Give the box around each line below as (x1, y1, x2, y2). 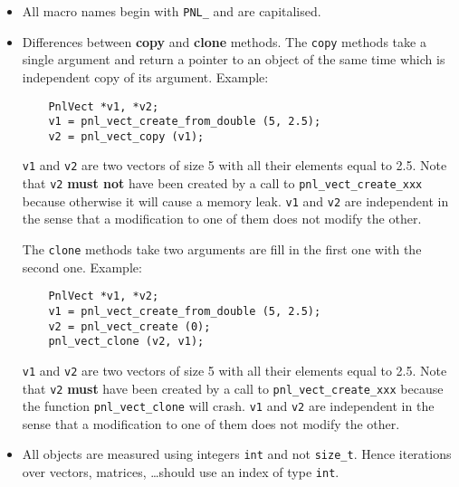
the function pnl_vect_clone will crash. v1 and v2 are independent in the (22, 396, 435, 415)
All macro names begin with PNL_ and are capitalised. (22, 2, 321, 20)
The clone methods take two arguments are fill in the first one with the (22, 240, 422, 259)
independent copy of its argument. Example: (22, 67, 269, 86)
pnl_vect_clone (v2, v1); (48, 335, 205, 349)
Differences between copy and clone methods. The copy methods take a (22, 32, 426, 51)
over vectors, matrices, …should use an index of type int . (22, 463, 339, 482)
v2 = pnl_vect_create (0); (48, 320, 211, 333)
